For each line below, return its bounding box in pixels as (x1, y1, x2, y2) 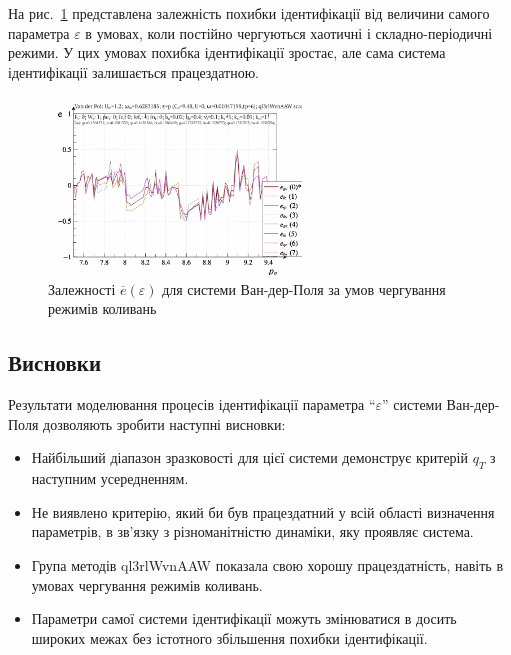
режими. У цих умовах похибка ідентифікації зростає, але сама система (8, 42, 446, 63)
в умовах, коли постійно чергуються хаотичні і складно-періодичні (85, 22, 493, 43)
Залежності (48, 278, 116, 299)
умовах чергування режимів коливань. (31, 574, 263, 595)
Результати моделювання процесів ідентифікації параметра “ (8, 394, 376, 415)
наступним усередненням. (31, 468, 189, 489)
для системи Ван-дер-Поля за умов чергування (162, 278, 446, 299)
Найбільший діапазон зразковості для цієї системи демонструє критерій (31, 447, 468, 468)
